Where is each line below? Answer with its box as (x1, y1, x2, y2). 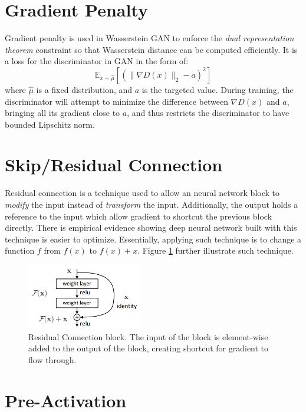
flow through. (28, 353, 77, 366)
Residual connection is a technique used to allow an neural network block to (5, 187, 279, 199)
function (5, 244, 35, 257)
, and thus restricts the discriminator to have (127, 107, 289, 119)
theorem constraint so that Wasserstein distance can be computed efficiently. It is (5, 43, 298, 55)
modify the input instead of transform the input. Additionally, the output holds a (5, 198, 298, 210)
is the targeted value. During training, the (142, 83, 294, 95)
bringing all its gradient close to (5, 107, 120, 119)
